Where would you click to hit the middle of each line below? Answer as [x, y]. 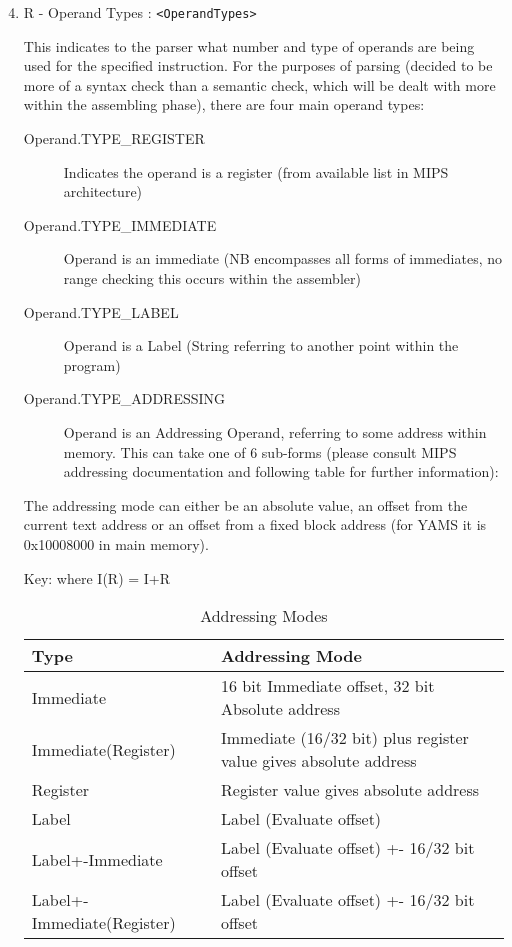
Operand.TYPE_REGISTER [114, 138]
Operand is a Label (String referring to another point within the [261, 345]
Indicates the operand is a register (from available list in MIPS [256, 171]
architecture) [103, 191]
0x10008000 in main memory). [116, 543]
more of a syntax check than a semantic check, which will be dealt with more [259, 84]
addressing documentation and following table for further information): [281, 471]
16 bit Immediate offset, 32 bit [328, 686]
